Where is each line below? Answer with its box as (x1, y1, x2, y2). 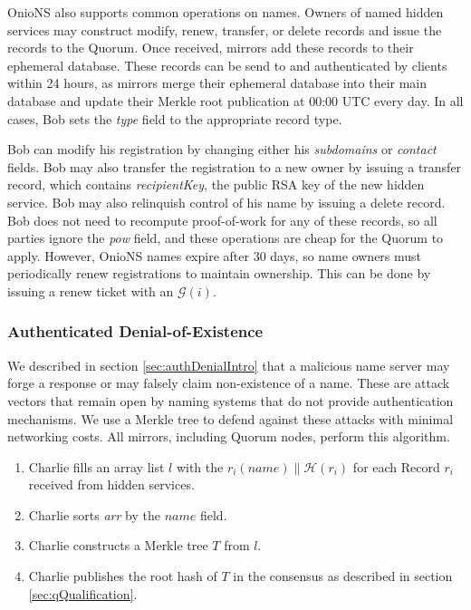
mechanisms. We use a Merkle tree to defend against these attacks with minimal (7, 409, 454, 428)
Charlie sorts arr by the (28, 505, 161, 524)
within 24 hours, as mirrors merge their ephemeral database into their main (7, 73, 428, 92)
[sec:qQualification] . (28, 584, 138, 603)
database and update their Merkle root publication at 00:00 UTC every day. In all (7, 91, 464, 110)
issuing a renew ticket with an (7, 281, 174, 300)
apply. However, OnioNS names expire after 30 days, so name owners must (7, 246, 422, 265)
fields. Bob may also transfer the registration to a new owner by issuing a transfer (7, 157, 462, 176)
